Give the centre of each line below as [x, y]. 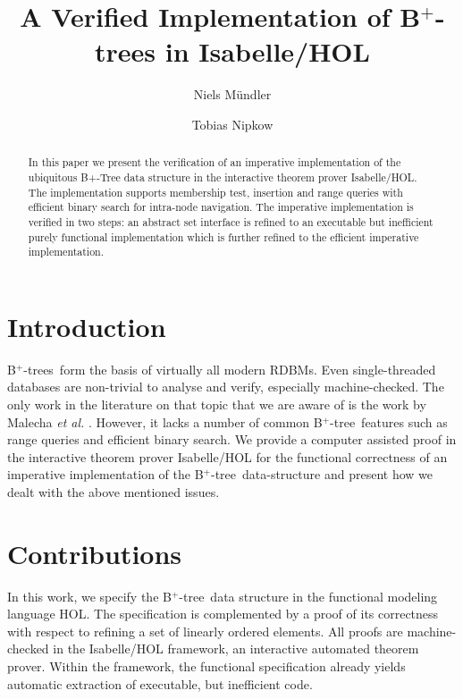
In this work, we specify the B [89, 596]
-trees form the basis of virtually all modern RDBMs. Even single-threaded [230, 369]
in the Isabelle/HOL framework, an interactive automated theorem [236, 648]
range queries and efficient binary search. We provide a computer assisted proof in [232, 439]
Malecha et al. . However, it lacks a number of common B [165, 421]
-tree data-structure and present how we [321, 474]
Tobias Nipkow [232, 124]
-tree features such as [389, 421]
